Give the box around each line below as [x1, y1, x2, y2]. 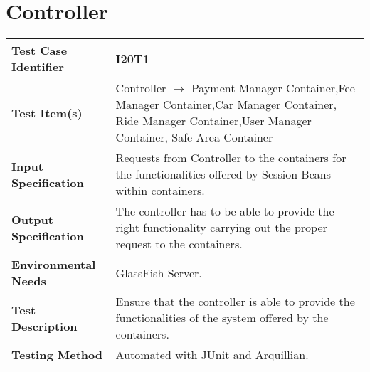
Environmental [11, 256, 96, 273]
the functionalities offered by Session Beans [115, 166, 331, 183]
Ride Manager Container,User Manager [115, 112, 312, 129]
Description [11, 317, 78, 334]
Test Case [11, 42, 68, 59]
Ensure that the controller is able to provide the [115, 293, 355, 310]
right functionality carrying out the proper [115, 219, 327, 236]
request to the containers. [115, 235, 243, 253]
